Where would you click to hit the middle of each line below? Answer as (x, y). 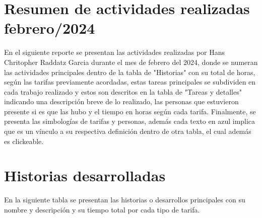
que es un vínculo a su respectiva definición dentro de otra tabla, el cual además (128, 131)
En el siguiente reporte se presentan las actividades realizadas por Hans (115, 52)
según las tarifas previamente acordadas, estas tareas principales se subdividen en (130, 82)
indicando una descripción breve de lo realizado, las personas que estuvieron (121, 101)
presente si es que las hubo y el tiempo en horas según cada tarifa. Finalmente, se (130, 111)
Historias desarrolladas (85, 175)
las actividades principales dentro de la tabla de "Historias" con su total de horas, (130, 72)
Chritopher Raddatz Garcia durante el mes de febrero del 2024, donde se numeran (131, 62)
